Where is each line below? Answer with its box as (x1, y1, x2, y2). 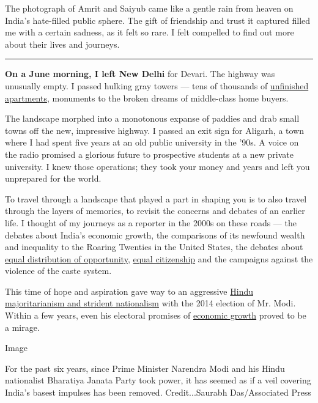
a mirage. (5, 320, 40, 333)
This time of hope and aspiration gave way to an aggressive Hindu (5, 284, 253, 297)
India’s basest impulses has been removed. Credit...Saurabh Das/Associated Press (5, 386, 311, 399)
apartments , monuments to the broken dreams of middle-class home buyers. (5, 91, 289, 104)
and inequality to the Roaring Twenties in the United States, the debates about (5, 240, 303, 253)
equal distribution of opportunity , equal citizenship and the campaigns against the (5, 252, 313, 265)
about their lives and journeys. (5, 37, 120, 50)
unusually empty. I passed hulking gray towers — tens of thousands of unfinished (5, 79, 309, 92)
